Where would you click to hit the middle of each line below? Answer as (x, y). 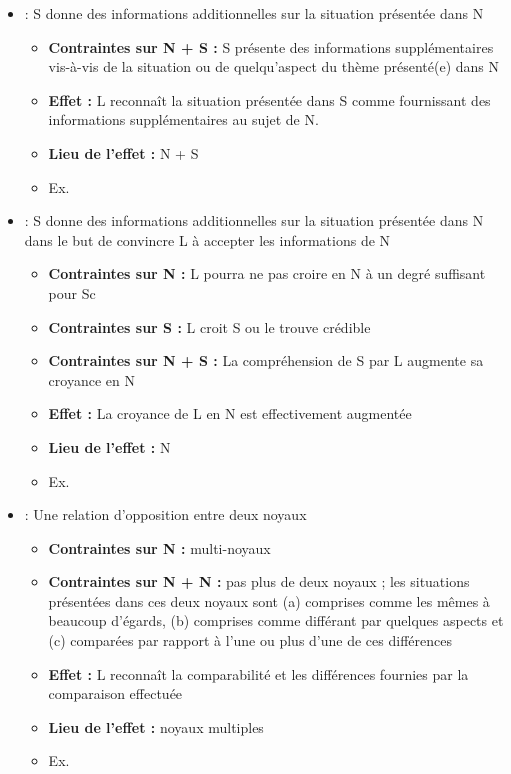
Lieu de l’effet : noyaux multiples (156, 726)
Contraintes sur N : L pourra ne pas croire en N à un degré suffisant (267, 273)
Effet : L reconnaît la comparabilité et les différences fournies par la (258, 673)
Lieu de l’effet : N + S (123, 152)
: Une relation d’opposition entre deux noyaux (165, 514)
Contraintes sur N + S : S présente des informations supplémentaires (271, 46)
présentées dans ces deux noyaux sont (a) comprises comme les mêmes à (269, 600)
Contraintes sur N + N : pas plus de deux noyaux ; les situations (259, 581)
